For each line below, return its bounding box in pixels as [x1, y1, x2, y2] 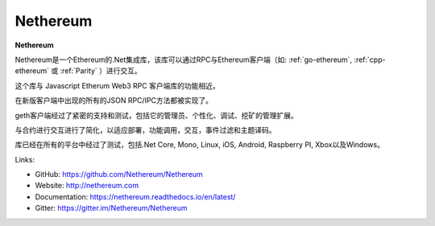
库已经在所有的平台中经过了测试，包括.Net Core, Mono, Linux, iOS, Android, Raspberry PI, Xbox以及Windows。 [14, 140, 384, 150]
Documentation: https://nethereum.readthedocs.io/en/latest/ [35, 191, 236, 201]
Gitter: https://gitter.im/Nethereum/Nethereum [35, 203, 188, 213]
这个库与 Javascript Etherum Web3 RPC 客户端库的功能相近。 [14, 80, 221, 90]
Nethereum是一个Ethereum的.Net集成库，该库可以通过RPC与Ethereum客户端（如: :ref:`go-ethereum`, [14, 55, 353, 64]
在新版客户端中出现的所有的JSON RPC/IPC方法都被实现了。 [14, 96, 213, 105]
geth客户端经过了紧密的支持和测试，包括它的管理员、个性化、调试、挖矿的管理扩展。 [14, 110, 298, 120]
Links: [14, 154, 35, 164]
